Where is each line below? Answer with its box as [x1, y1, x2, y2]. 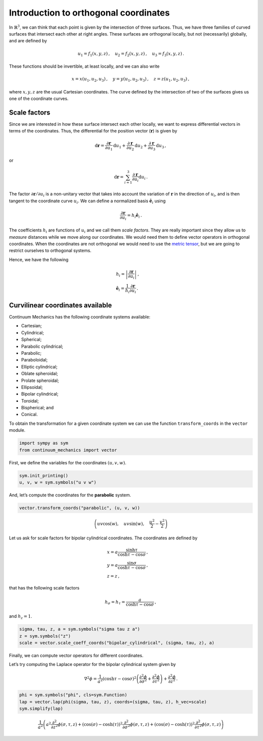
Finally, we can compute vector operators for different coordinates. [9, 652, 144, 658]
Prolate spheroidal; [21, 378, 59, 383]
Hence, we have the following [9, 256, 69, 263]
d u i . [138, 174, 148, 181]
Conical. [21, 412, 38, 418]
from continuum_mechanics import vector [19, 447, 117, 453]
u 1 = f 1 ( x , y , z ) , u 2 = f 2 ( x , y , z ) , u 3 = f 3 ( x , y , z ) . [77, 51, 185, 57]
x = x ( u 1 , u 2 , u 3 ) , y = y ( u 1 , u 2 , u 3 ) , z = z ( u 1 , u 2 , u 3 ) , [71, 76, 189, 83]
